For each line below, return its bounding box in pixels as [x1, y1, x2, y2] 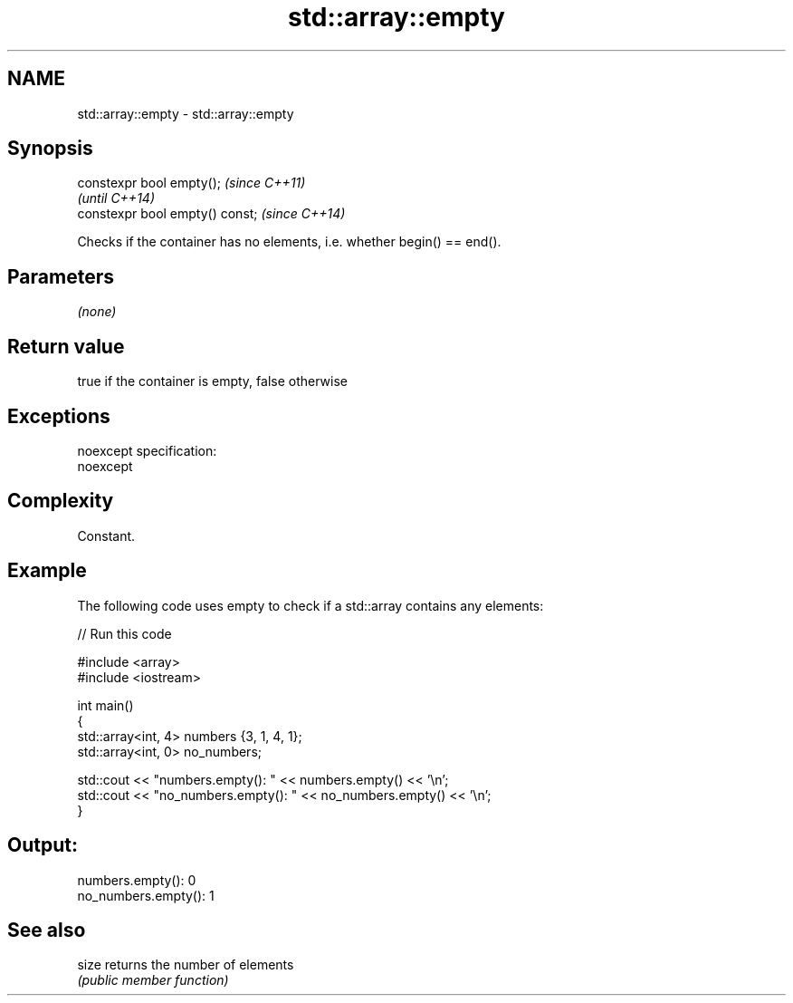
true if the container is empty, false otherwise [77, 373, 348, 390]
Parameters [7, 265, 114, 288]
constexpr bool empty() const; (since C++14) [77, 206, 346, 222]
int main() [77, 697, 134, 713]
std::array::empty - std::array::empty [77, 105, 294, 121]
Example [7, 559, 87, 583]
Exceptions [7, 404, 110, 428]
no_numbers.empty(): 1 [77, 887, 215, 903]
